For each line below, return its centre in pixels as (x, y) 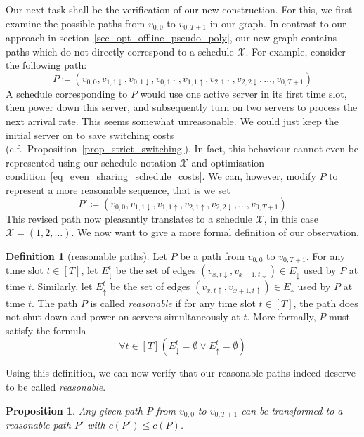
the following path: (46, 65)
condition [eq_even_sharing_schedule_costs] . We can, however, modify (161, 176)
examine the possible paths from (76, 23)
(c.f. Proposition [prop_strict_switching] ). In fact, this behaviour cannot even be (182, 149)
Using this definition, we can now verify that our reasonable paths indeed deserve (181, 373)
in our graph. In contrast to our (278, 23)
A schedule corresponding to (67, 93)
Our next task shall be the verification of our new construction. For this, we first (179, 9)
